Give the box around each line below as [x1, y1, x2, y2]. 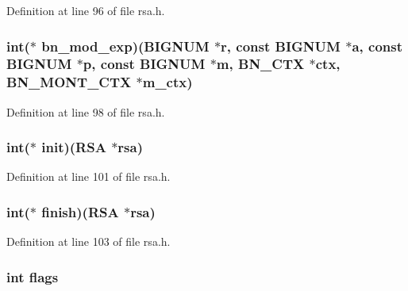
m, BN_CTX [216, 54, 305, 74]
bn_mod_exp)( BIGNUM [41, 36, 210, 56]
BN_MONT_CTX [6, 72, 132, 92]
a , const [352, 36, 402, 56]
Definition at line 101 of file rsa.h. [6, 168, 171, 185]
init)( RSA [41, 137, 106, 157]
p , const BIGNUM [83, 54, 206, 74]
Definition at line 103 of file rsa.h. [6, 233, 171, 250]
